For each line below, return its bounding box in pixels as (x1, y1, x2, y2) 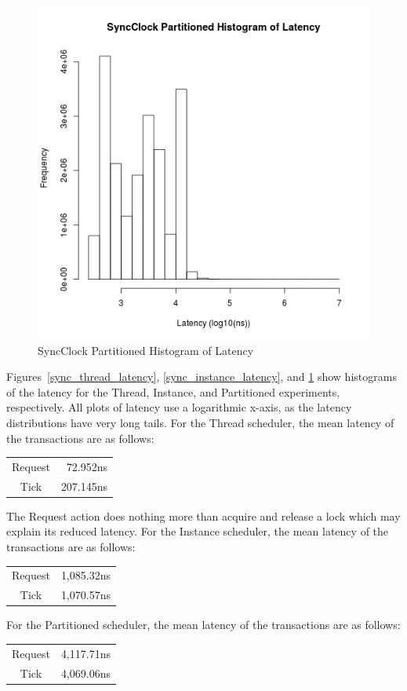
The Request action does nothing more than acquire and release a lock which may (6, 507, 401, 524)
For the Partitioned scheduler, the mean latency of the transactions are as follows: (6, 616, 401, 633)
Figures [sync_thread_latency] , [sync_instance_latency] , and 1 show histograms (6, 368, 397, 385)
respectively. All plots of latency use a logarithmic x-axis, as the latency (6, 399, 352, 415)
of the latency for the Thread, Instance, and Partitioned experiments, (6, 383, 340, 400)
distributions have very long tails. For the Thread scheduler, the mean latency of (6, 414, 394, 430)
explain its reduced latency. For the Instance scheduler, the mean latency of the (6, 523, 389, 539)
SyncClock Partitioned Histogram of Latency (38, 342, 254, 358)
